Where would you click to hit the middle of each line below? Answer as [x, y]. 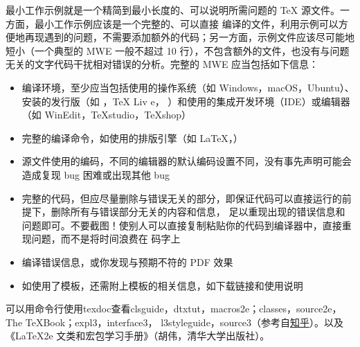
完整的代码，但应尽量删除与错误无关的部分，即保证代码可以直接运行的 [182, 198]
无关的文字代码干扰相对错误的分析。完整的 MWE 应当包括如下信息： [162, 64]
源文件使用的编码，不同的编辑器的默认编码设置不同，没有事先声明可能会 [187, 161]
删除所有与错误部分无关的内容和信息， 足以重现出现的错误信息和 [198, 212]
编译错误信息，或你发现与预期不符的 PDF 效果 [127, 261]
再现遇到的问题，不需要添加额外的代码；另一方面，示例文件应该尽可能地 [189, 37]
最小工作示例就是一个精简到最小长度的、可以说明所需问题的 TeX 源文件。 [173, 10]
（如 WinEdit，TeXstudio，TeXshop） [107, 115]
